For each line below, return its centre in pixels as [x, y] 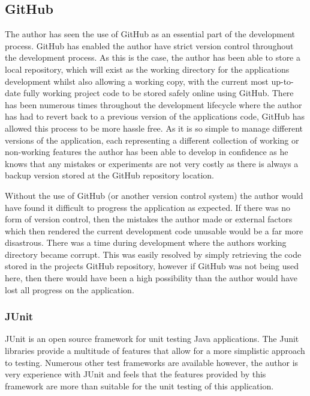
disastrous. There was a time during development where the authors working [146, 242]
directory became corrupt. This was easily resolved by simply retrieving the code [153, 254]
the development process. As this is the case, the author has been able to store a [153, 57]
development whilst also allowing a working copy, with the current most [137, 81]
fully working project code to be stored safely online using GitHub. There [159, 93]
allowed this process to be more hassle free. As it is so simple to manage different [154, 128]
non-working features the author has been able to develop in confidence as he [147, 152]
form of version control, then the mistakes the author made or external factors [149, 219]
